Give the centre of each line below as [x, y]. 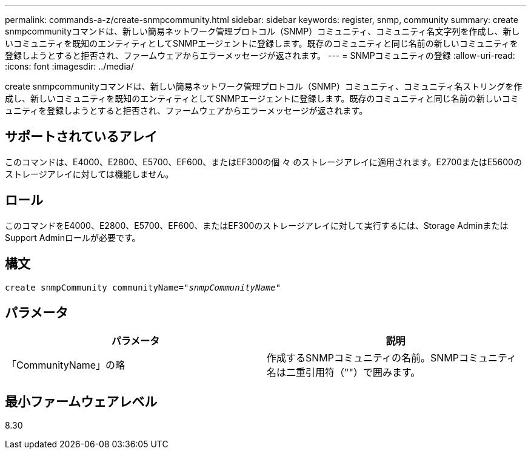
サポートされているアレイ [81, 137]
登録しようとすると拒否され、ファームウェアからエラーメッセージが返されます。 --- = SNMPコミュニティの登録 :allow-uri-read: [260, 55]
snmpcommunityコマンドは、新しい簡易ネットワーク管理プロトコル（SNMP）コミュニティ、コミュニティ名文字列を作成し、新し [262, 31]
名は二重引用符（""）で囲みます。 [344, 373]
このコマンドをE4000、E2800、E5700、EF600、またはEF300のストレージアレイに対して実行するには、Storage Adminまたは [257, 225]
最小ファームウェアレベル [81, 401]
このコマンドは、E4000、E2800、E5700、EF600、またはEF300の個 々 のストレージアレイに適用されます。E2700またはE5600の [263, 162]
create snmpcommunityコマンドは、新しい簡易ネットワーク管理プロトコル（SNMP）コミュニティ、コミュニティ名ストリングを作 [264, 86]
